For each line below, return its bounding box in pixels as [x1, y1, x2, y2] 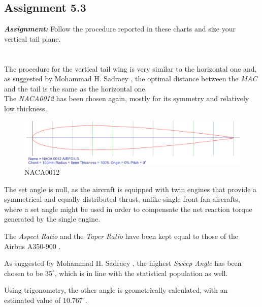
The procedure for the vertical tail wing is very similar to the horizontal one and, [4, 63, 257, 74]
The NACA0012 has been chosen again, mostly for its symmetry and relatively [4, 93, 249, 104]
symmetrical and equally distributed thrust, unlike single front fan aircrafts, [4, 194, 240, 204]
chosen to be [4, 267, 43, 278]
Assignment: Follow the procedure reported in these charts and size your [4, 23, 236, 34]
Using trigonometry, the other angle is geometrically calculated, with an [4, 285, 228, 295]
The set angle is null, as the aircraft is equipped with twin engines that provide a [4, 183, 257, 194]
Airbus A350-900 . [4, 240, 61, 251]
